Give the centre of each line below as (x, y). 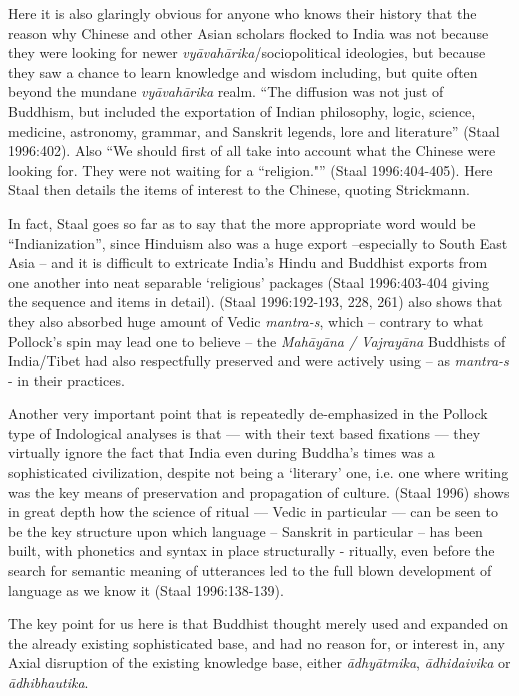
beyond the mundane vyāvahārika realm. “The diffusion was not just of (226, 91)
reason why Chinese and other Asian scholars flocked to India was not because (248, 32)
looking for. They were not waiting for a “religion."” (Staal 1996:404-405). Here (250, 169)
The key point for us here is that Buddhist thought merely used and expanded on (258, 623)
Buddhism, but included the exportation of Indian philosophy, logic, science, (242, 110)
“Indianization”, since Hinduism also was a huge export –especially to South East (258, 242)
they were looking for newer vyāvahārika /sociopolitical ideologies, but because (247, 52)
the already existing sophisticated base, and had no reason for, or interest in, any (256, 642)
